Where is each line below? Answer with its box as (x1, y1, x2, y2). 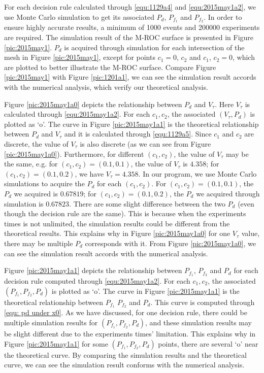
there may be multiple (4, 238, 73, 248)
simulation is (4, 198, 44, 209)
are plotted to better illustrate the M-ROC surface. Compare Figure (4, 61, 216, 72)
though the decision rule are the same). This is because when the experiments (4, 208, 246, 219)
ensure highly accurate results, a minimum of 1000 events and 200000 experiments (4, 22, 260, 32)
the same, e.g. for (4, 158, 58, 169)
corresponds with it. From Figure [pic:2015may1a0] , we (85, 238, 256, 248)
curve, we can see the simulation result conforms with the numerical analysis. (4, 359, 245, 370)
